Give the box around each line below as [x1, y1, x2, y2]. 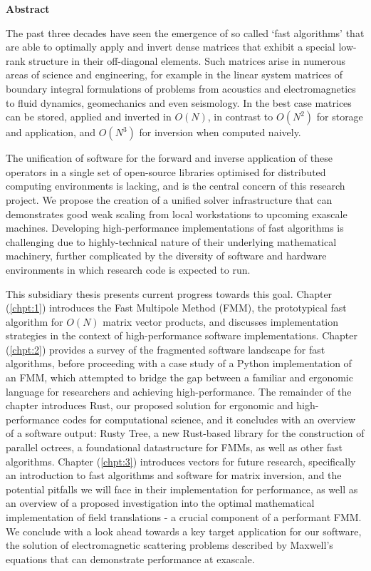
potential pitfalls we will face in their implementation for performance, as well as [6, 481, 358, 496]
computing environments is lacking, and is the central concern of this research [6, 178, 345, 193]
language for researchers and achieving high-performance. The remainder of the [6, 384, 352, 398]
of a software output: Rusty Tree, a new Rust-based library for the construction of [6, 426, 365, 441]
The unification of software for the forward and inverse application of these [6, 150, 333, 165]
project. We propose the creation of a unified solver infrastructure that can [6, 192, 333, 207]
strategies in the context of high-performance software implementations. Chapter [6, 328, 357, 343]
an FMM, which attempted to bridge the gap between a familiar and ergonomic [6, 370, 353, 385]
